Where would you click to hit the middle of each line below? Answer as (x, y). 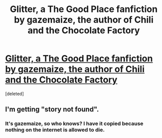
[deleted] (14, 93)
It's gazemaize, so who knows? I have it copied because (74, 123)
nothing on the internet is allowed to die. (55, 130)
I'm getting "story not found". (52, 109)
